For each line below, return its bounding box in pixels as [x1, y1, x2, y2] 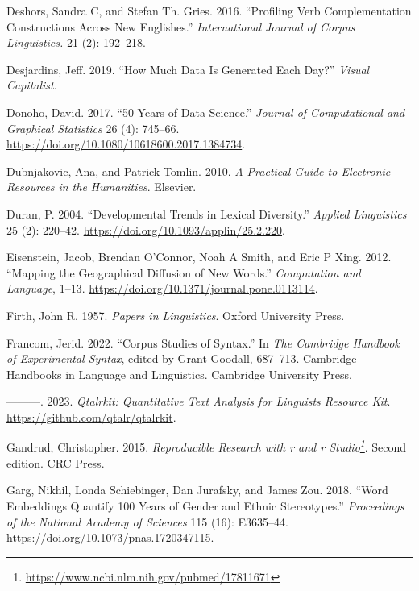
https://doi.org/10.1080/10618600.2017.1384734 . [6, 135, 246, 152]
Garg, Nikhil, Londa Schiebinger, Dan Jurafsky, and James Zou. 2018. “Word [6, 481, 388, 498]
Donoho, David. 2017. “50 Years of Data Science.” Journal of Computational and [6, 103, 405, 120]
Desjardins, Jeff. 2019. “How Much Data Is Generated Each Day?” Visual [6, 60, 370, 77]
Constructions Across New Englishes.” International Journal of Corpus [6, 18, 355, 35]
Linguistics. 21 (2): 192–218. [6, 34, 147, 51]
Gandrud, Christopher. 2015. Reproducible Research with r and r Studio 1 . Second [6, 436, 407, 456]
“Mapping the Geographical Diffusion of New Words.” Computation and [6, 264, 361, 281]
